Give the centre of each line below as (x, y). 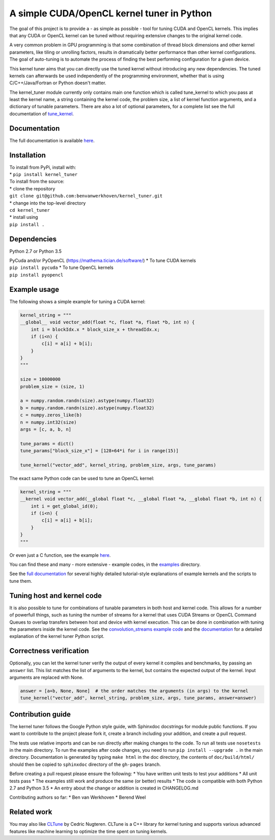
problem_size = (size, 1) (52, 386)
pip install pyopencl (36, 275)
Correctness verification (49, 651)
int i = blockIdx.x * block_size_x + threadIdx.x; (95, 329)
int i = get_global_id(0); (65, 506)
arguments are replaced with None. (46, 677)
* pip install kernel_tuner (44, 175)
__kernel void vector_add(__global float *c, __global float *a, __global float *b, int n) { (141, 499)
